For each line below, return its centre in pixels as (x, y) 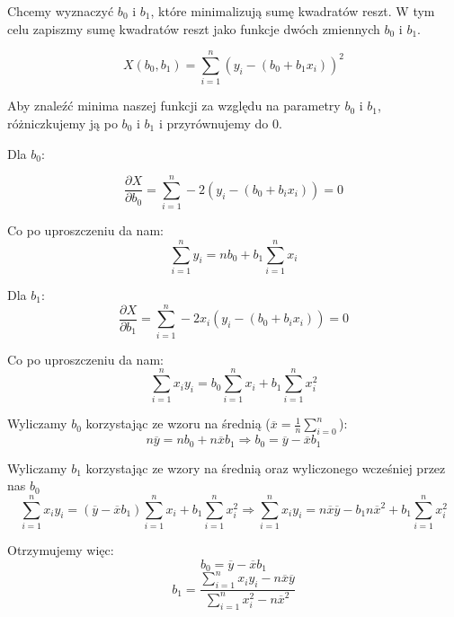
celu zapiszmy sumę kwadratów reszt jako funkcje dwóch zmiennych (194, 28)
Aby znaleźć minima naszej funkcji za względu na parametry (174, 106)
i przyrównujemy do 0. (220, 123)
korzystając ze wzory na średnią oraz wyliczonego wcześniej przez (266, 467)
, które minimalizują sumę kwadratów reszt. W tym (293, 11)
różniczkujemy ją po (62, 123)
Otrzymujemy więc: (61, 549)
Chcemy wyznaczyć (61, 11)
